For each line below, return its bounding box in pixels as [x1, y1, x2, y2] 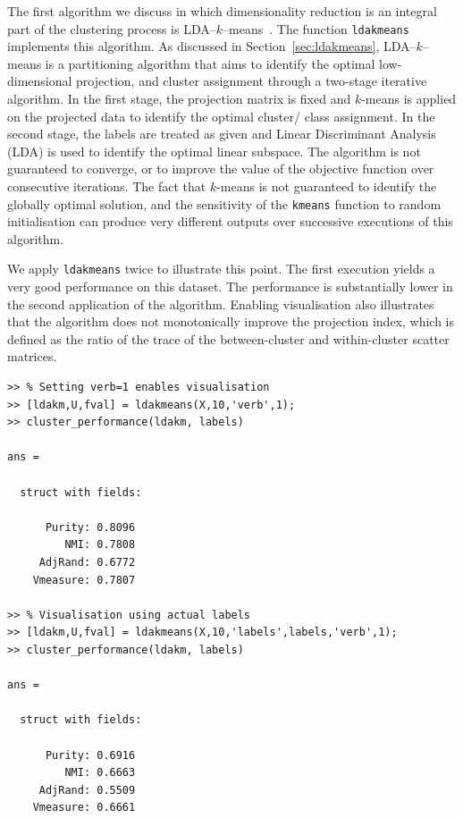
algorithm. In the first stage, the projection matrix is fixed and [7, 89, 351, 108]
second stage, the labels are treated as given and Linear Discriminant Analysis [7, 124, 436, 143]
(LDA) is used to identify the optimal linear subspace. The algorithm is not [7, 141, 421, 160]
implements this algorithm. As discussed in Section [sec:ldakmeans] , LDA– [7, 37, 417, 55]
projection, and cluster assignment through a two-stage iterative [76, 72, 427, 90]
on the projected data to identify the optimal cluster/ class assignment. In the [7, 106, 435, 125]
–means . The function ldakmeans [223, 19, 409, 38]
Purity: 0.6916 [45, 748, 136, 762]
